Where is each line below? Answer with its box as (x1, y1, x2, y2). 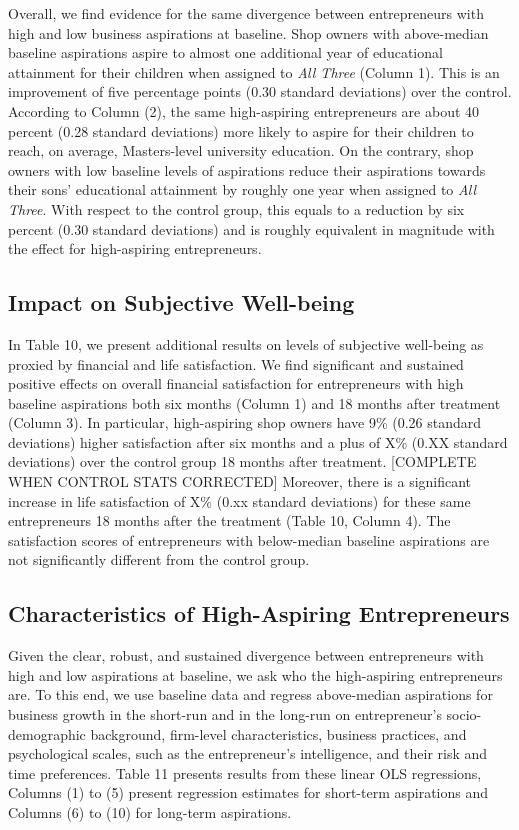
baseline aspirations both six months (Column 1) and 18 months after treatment (8, 392, 501, 413)
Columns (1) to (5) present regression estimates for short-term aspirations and (8, 782, 489, 803)
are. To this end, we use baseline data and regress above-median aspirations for (8, 684, 493, 705)
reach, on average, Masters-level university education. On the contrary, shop (8, 140, 474, 161)
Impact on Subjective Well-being (8, 287, 355, 318)
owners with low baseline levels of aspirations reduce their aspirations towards (8, 159, 486, 180)
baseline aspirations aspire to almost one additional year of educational (8, 42, 443, 63)
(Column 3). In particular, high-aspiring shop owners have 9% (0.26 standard (8, 412, 482, 433)
